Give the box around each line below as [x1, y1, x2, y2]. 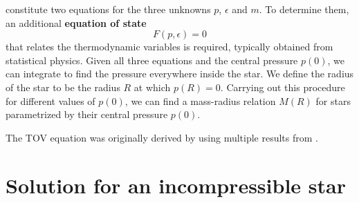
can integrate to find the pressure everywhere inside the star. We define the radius [6, 66, 354, 81]
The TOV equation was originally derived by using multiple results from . [6, 130, 318, 144]
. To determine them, [259, 2, 349, 16]
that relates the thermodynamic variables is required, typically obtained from [6, 39, 333, 54]
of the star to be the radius [6, 79, 120, 94]
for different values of [6, 93, 95, 108]
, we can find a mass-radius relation [125, 93, 276, 108]
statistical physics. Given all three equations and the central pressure [6, 52, 298, 67]
